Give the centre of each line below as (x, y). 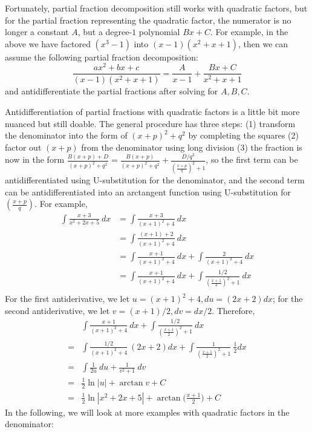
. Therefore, (233, 310)
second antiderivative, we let (57, 310)
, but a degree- (105, 32)
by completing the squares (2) (244, 135)
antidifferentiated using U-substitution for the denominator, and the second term (155, 180)
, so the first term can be (252, 159)
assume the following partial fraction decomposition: (102, 57)
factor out (23, 147)
